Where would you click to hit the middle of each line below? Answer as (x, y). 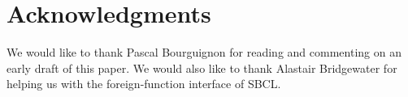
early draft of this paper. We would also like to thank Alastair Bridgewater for (202, 67)
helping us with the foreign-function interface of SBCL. (144, 84)
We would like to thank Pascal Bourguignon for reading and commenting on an (204, 52)
